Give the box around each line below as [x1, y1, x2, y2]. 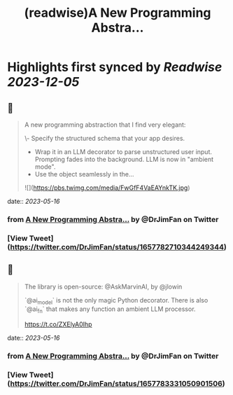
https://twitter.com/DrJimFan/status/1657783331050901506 [10, 379, 223, 389]
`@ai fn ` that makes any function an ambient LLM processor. [24, 305, 196, 315]
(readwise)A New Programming [24, 5, 211, 21]
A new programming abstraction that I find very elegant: [24, 120, 186, 129]
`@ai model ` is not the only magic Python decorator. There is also [24, 296, 209, 306]
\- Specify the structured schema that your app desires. [24, 134, 185, 142]
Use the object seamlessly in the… [34, 170, 134, 178]
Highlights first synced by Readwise [7, 60, 223, 75]
